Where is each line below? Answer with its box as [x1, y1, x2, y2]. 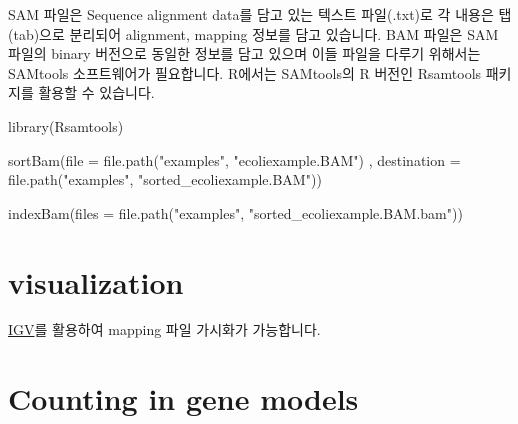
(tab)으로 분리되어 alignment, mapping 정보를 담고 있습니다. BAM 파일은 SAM [8, 23, 499, 44]
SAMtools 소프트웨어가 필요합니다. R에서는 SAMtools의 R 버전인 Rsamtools [8, 62, 482, 83]
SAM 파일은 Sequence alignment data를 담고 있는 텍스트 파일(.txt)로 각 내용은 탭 [8, 4, 512, 24]
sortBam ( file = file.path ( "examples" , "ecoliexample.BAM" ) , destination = [8, 149, 461, 170]
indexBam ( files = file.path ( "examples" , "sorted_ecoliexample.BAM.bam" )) [8, 202, 463, 223]
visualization [8, 261, 184, 302]
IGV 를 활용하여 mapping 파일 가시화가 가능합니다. [8, 319, 321, 340]
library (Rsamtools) [8, 115, 124, 136]
